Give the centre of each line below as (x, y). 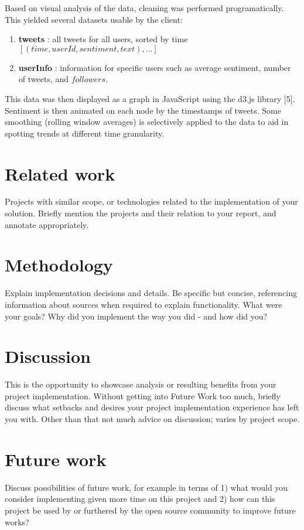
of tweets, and (44, 79)
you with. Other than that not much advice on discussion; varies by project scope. (152, 419)
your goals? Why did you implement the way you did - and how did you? (136, 316)
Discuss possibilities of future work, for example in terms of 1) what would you (146, 487)
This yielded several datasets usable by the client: (94, 19)
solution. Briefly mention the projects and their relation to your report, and (141, 213)
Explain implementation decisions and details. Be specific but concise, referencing (151, 293)
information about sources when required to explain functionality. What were (144, 304)
